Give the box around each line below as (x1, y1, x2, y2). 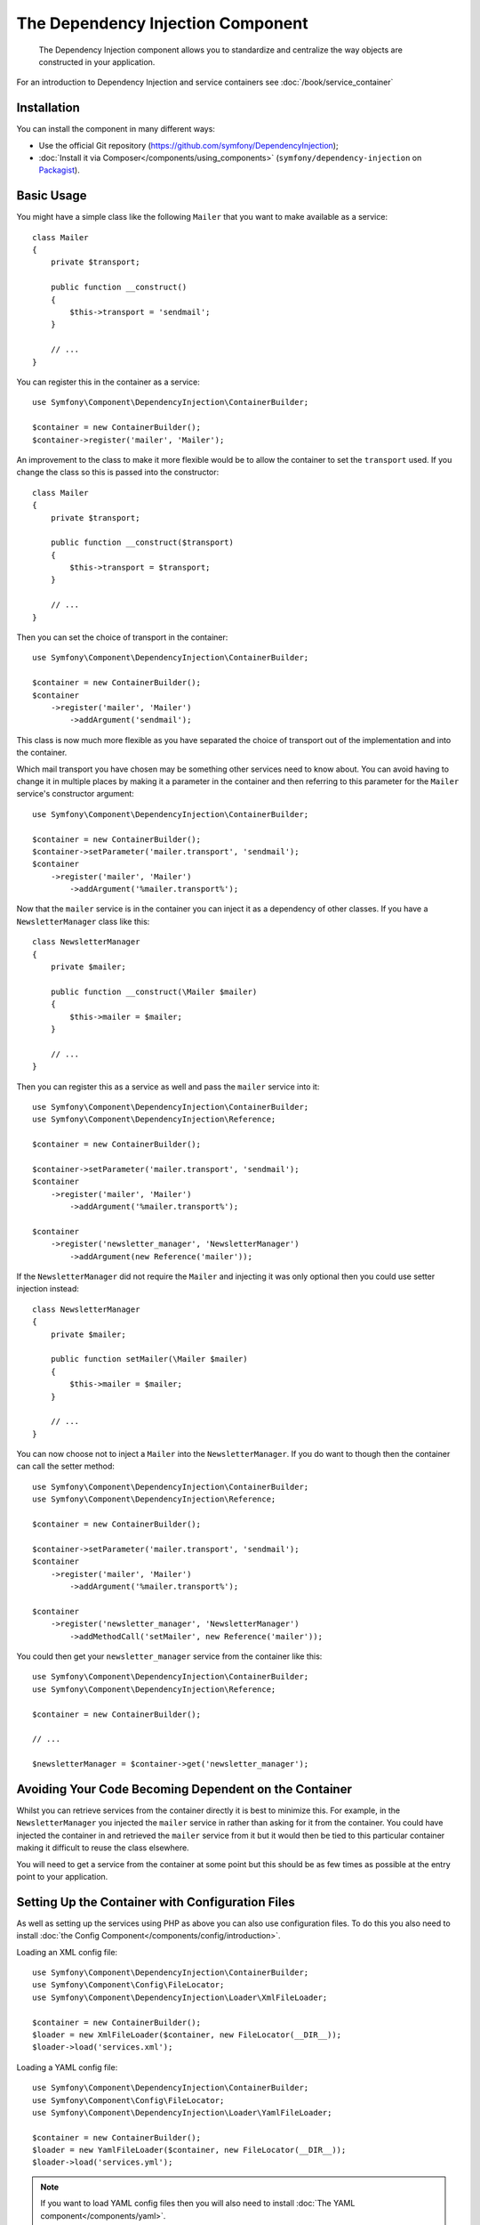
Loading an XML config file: (16, 1946, 118, 1957)
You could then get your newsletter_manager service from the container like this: (16, 1651, 323, 1662)
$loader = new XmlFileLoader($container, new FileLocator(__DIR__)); (32, 2029, 342, 2040)
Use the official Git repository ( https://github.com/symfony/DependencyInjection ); (38, 140, 339, 150)
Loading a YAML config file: (16, 2061, 118, 2073)
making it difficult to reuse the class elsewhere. (16, 1842, 190, 1853)
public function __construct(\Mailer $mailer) (50, 986, 258, 997)
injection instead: (16, 1283, 80, 1294)
